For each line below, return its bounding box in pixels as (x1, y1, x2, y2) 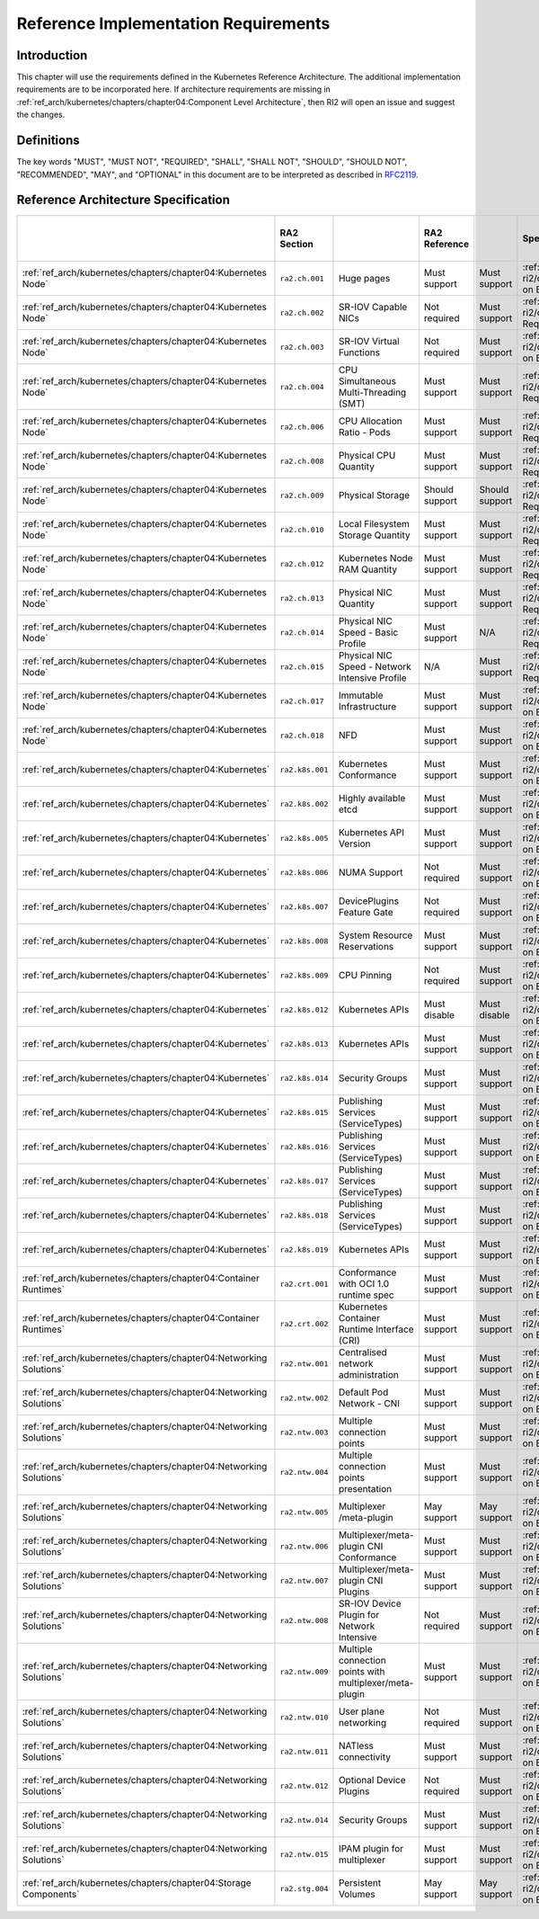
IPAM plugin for (338, 1843, 404, 1855)
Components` (22, 1888, 80, 1901)
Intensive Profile (338, 672, 408, 684)
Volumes (338, 1888, 376, 1901)
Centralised (338, 1346, 388, 1359)
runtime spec (338, 1289, 394, 1301)
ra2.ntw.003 (279, 1427, 329, 1437)
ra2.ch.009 (279, 490, 324, 500)
